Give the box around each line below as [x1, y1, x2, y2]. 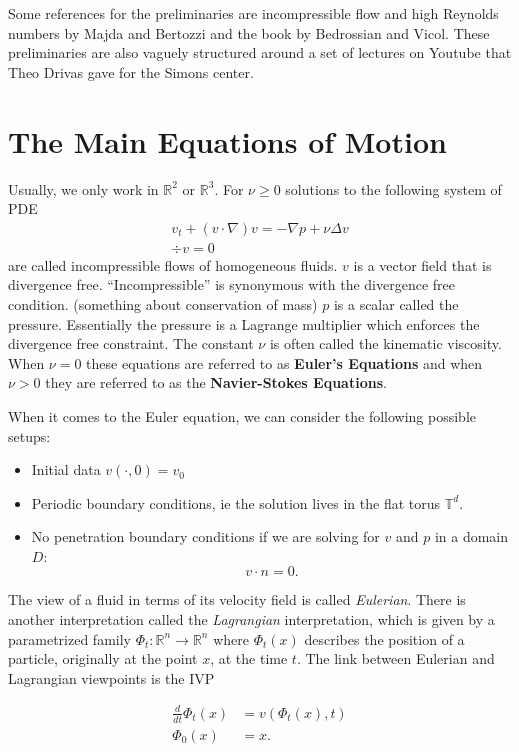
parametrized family [8, 628, 131, 649]
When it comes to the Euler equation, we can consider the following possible [8, 405, 477, 426]
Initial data [31, 459, 101, 480]
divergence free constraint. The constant [8, 333, 254, 354]
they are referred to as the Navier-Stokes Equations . [45, 372, 387, 393]
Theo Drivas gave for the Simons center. [8, 61, 254, 82]
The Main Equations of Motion [8, 120, 447, 161]
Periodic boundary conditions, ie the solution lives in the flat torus [31, 492, 441, 513]
